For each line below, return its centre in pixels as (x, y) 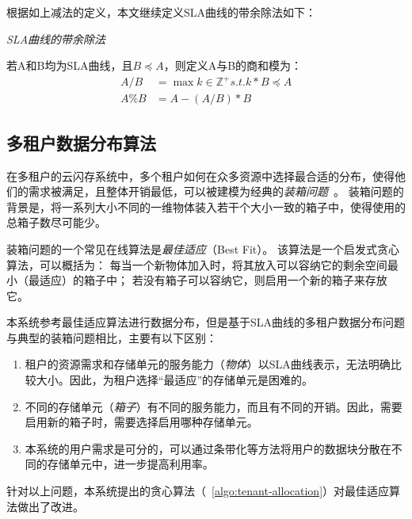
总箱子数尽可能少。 (56, 222)
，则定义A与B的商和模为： (233, 65)
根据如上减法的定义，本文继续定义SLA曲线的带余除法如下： (162, 12)
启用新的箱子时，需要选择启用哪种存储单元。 (141, 422)
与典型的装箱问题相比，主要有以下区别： (112, 337)
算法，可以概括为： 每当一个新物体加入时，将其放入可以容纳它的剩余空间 (197, 264)
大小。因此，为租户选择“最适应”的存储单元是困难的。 (175, 380)
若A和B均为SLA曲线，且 (70, 65)
